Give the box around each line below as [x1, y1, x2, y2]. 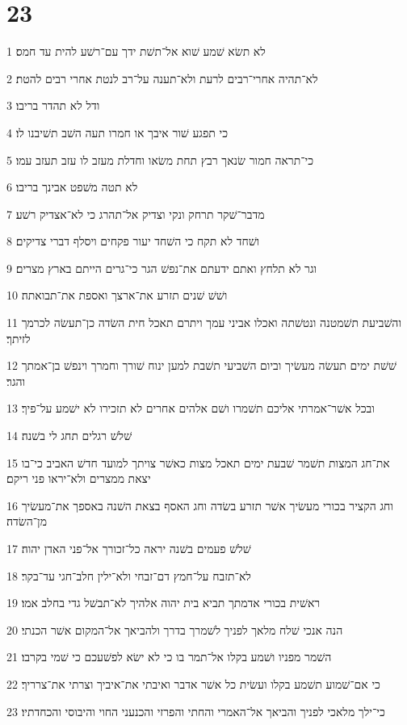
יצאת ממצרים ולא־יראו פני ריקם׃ [6, 470, 151, 487]
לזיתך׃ [6, 329, 31, 346]
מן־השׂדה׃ [6, 513, 47, 530]
